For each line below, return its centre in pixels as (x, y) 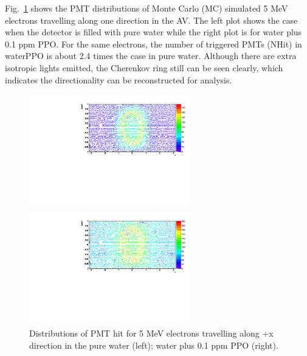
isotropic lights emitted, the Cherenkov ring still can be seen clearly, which (144, 67)
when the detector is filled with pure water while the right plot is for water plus (153, 32)
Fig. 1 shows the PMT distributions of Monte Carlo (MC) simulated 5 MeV (147, 8)
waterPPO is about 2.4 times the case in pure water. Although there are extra (151, 56)
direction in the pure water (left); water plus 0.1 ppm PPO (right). (154, 345)
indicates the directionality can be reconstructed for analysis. (119, 79)
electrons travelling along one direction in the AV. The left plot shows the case (151, 20)
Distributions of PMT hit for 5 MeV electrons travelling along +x (151, 333)
